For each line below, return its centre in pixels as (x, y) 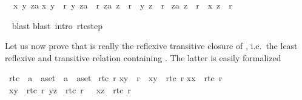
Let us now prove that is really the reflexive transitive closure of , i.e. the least (151, 46)
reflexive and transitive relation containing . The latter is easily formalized (143, 57)
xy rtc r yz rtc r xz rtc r (70, 89)
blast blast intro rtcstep (57, 25)
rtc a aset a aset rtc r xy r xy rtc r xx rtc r (116, 78)
